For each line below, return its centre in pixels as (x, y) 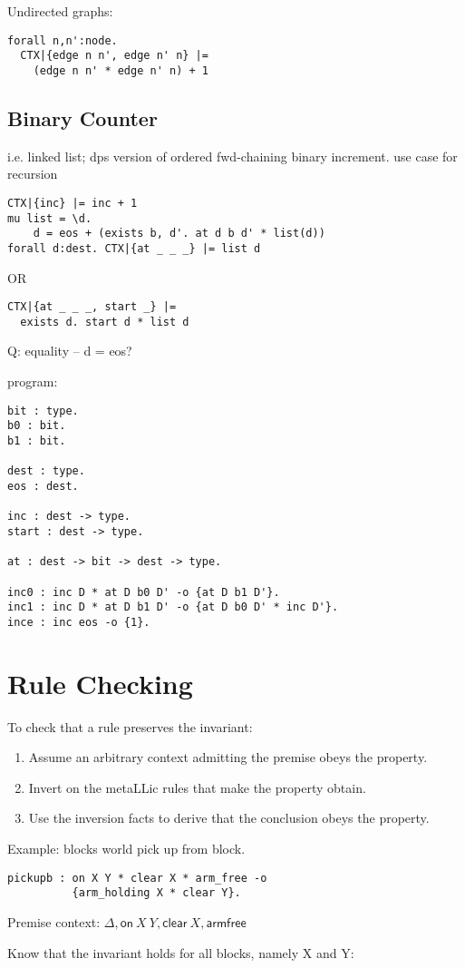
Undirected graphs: (60, 11)
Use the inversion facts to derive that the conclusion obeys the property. (229, 818)
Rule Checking (100, 683)
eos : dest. (43, 486)
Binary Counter (82, 117)
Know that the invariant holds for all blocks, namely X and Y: (181, 952)
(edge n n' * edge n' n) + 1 (121, 70)
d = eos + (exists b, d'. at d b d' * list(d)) (179, 234)
